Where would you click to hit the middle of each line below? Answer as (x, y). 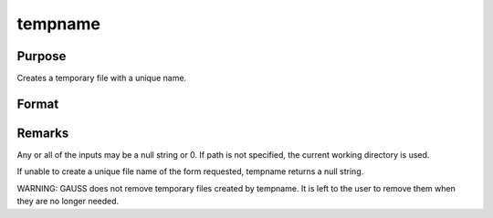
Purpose (42, 56)
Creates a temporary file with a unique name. (102, 78)
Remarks (43, 133)
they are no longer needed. (68, 202)
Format (38, 104)
